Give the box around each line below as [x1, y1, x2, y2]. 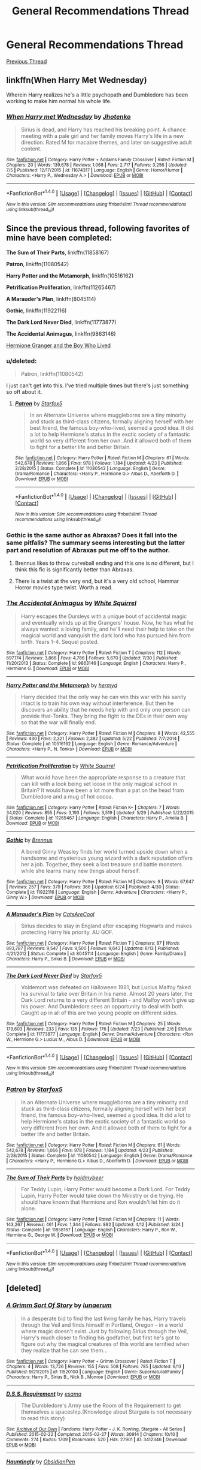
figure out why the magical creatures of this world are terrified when [20, 1340, 190, 1347]
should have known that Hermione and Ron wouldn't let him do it [20, 1198, 181, 1206]
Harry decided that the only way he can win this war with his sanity [20, 693, 187, 700]
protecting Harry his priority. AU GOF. [20, 928, 114, 936]
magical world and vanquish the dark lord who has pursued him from [20, 631, 191, 639]
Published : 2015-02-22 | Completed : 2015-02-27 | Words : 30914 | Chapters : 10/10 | [6, 1431, 178, 1437]
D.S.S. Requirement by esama [6, 1390, 82, 1397]
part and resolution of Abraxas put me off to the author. [6, 546, 170, 555]
